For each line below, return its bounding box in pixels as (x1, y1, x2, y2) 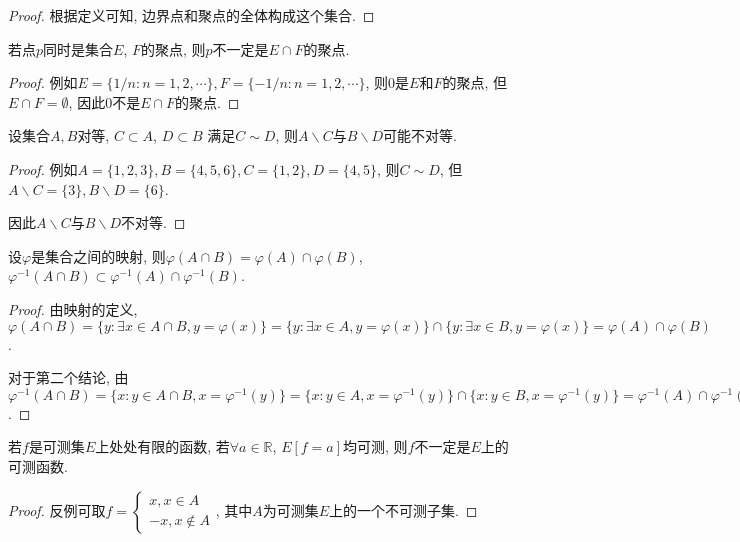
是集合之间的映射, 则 (31, 245, 166, 266)
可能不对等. (383, 125, 457, 146)
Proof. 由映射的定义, (8, 298, 138, 319)
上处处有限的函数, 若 (95, 436, 230, 457)
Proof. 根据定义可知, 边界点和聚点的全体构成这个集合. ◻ (8, 5, 375, 25)
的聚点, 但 (442, 72, 507, 93)
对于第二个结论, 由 (8, 367, 129, 388)
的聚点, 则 (140, 38, 206, 59)
